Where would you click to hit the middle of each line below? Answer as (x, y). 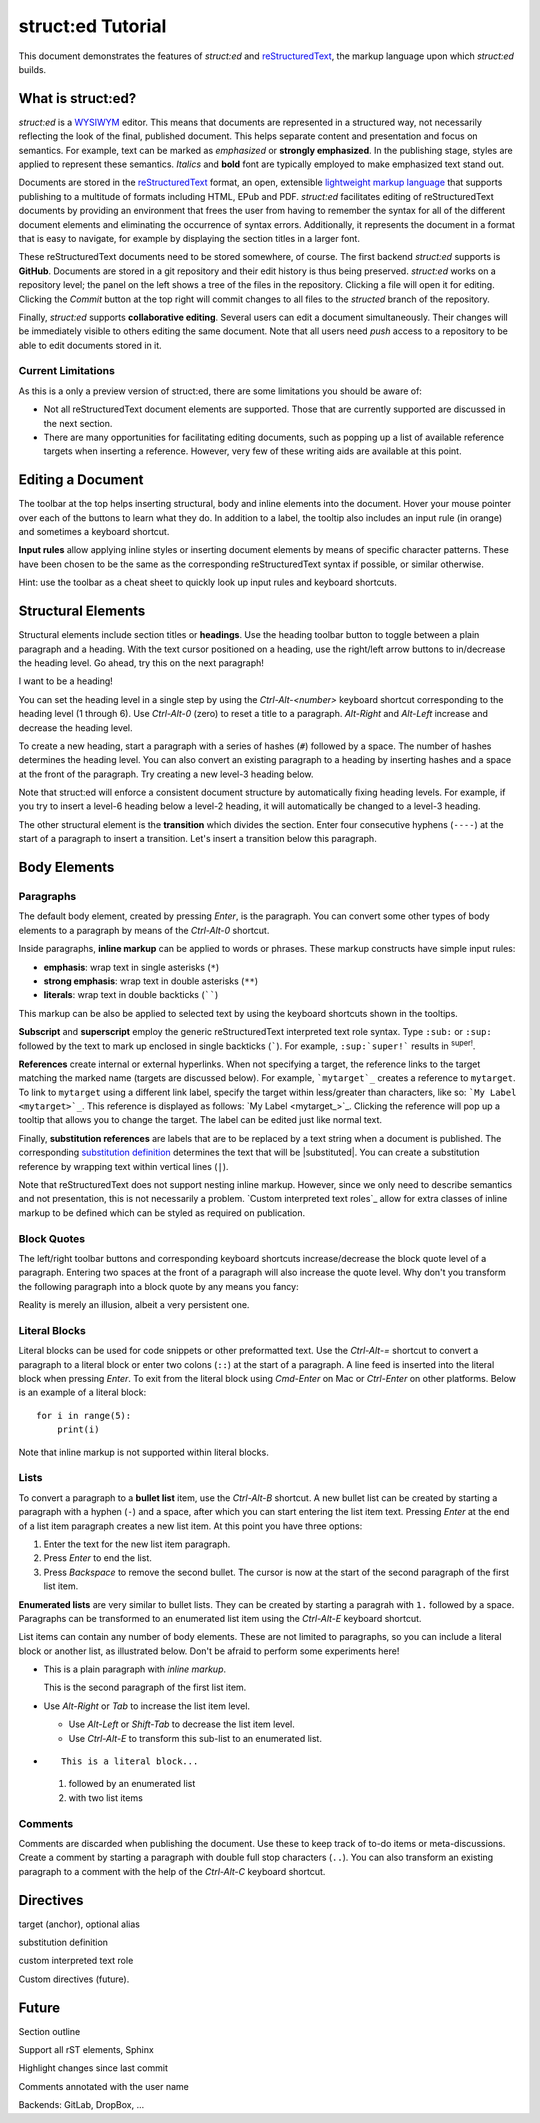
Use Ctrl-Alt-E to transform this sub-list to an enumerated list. (195, 1738)
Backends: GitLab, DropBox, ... (81, 2105)
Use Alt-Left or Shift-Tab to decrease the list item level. (181, 1724)
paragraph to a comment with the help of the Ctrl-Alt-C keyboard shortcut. (172, 1871)
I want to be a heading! (66, 681)
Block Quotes (51, 1238)
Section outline (49, 2031)
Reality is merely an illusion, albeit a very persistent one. (134, 1305)
